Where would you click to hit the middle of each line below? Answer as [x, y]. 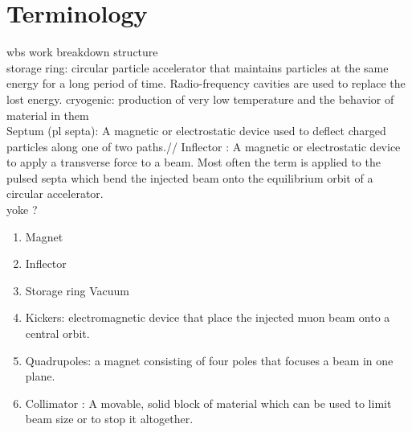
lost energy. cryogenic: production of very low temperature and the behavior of [200, 99]
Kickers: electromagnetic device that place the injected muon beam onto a [208, 317]
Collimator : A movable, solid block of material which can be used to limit [208, 403]
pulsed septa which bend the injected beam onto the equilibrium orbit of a [190, 177]
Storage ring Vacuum [78, 290]
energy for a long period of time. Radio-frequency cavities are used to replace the [206, 83]
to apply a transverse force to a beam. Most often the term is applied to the [194, 162]
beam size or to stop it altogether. [109, 419]
